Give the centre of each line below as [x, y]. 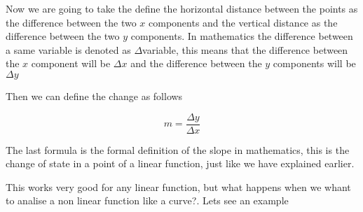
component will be [71, 63]
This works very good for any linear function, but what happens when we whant [178, 186]
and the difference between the [196, 63]
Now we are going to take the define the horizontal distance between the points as [182, 8]
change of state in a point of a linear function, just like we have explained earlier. [180, 163]
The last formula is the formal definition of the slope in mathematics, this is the [178, 149]
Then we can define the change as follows [94, 96]
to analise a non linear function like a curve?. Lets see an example [147, 200]
